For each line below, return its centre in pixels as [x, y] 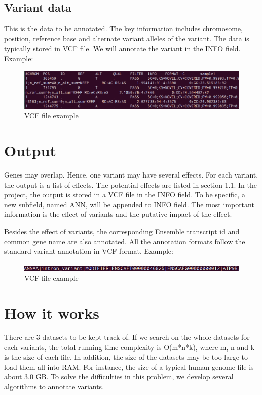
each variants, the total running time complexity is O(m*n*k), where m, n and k [129, 347]
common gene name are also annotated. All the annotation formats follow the [125, 241]
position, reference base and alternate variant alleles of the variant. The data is [127, 38]
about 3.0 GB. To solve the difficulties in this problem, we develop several [119, 377]
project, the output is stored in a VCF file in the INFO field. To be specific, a [125, 194]
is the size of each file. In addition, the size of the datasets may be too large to [126, 357]
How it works [52, 313]
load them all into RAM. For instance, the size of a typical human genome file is [129, 366]
